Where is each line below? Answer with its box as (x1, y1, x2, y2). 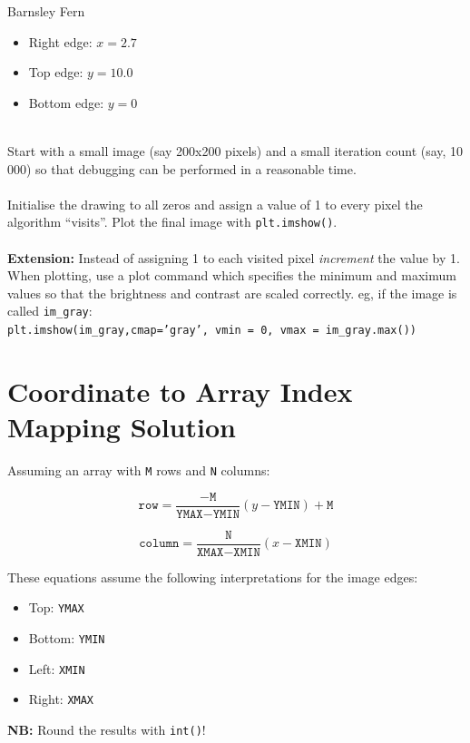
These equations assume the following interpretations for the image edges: (7, 567, 418, 586)
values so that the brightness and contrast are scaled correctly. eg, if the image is (7, 283, 457, 302)
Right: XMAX (28, 689, 94, 709)
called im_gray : (7, 301, 93, 320)
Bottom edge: (28, 93, 104, 112)
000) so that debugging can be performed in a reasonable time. (7, 159, 357, 178)
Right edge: (28, 32, 93, 51)
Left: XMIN (28, 659, 85, 678)
